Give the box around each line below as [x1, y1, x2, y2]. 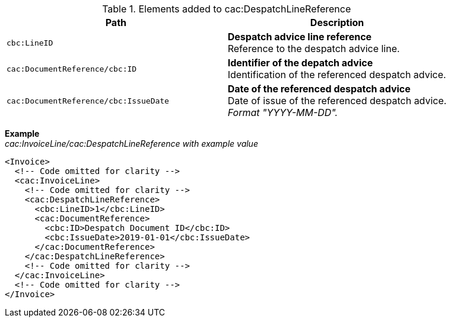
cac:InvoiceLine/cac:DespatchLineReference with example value [5, 139, 258, 149]
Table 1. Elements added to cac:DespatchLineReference [102, 3, 351, 15]
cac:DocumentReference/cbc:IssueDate [7, 96, 169, 105]
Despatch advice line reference [227, 31, 372, 43]
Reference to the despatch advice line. [227, 43, 400, 54]
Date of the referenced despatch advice [227, 83, 411, 95]
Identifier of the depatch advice [227, 57, 373, 69]
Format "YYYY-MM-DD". [227, 107, 338, 118]
